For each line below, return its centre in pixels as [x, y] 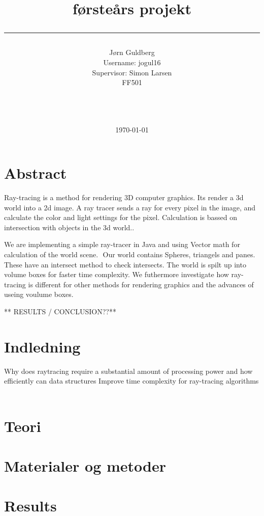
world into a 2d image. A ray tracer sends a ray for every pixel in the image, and [130, 207]
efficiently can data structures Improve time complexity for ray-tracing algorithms [131, 381]
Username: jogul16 [132, 62]
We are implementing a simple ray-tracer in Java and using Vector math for [122, 244]
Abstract [36, 173]
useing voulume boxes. [39, 294]
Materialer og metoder [85, 466]
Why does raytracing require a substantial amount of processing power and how [128, 371]
